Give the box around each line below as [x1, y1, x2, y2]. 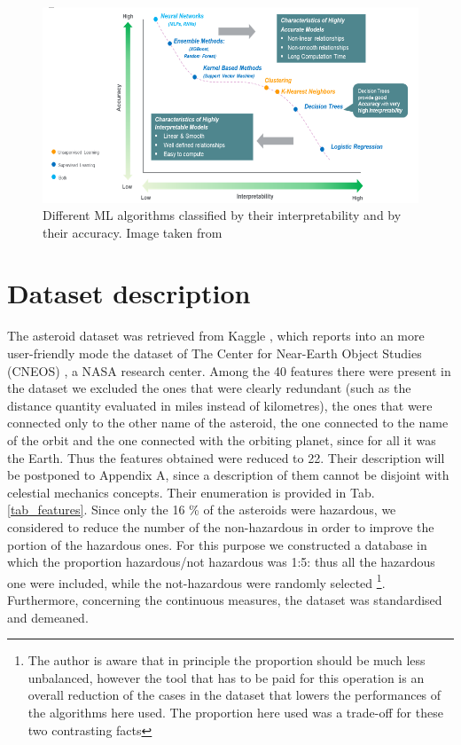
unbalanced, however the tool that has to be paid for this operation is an [27, 668, 425, 686]
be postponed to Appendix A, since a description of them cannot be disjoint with [7, 466, 449, 484]
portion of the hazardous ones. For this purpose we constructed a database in [7, 535, 427, 553]
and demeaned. [7, 608, 89, 626]
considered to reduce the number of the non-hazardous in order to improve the [7, 517, 434, 536]
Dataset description [7, 275, 251, 311]
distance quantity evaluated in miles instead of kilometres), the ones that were [7, 396, 433, 414]
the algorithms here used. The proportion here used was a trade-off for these [27, 702, 443, 721]
